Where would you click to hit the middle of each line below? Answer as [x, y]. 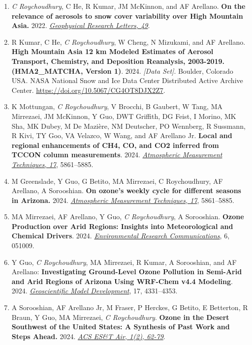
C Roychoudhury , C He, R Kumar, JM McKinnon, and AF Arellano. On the [128, 6]
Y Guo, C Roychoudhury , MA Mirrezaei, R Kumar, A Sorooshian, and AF [124, 262]
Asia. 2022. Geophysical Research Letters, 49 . [81, 25]
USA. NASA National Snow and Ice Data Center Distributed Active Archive [127, 80]
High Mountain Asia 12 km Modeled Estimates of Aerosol [112, 51]
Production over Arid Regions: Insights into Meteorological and [122, 226]
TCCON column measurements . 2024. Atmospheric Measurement [117, 155]
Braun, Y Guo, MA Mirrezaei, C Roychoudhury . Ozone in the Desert [120, 317]
